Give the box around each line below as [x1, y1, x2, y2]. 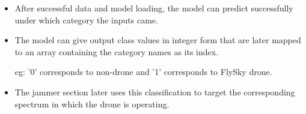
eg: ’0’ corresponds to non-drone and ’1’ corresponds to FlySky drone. [14, 65, 272, 78]
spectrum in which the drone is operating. [14, 97, 170, 110]
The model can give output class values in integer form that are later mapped [14, 34, 301, 46]
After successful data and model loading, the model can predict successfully [14, 2, 293, 14]
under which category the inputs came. [14, 13, 158, 26]
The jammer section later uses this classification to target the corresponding [14, 85, 295, 98]
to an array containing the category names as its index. [14, 45, 219, 58]
